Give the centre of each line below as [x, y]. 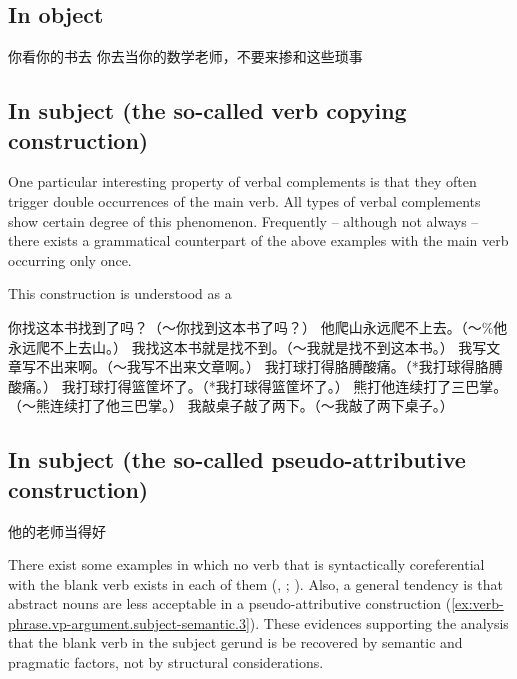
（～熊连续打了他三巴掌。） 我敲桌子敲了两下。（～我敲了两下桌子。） [231, 405]
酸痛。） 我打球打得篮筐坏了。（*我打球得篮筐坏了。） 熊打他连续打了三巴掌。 [258, 385]
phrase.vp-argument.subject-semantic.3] [129, 622]
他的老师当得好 [57, 530]
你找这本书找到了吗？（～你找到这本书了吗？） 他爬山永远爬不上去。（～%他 [258, 326]
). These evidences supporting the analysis [379, 622]
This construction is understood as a [120, 293]
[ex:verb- [477, 603]
